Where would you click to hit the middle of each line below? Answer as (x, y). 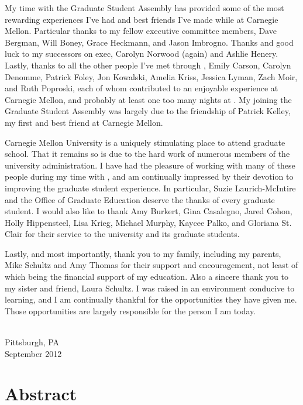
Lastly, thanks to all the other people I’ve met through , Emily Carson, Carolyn (148, 65)
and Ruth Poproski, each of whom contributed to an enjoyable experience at (142, 88)
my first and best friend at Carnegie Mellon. (84, 122)
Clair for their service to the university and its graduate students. (122, 234)
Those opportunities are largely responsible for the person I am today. (130, 310)
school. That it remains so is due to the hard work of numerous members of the (147, 154)
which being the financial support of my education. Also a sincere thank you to (147, 277)
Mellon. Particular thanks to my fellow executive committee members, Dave (141, 31)
